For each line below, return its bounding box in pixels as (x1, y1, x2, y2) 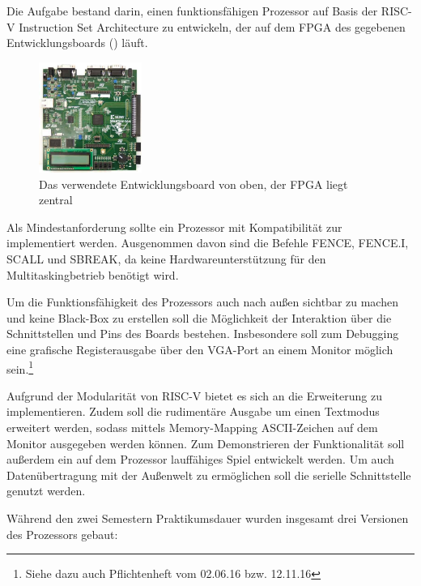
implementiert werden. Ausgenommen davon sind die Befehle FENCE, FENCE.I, (6, 234, 409, 251)
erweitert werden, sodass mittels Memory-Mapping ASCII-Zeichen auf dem (6, 418, 378, 435)
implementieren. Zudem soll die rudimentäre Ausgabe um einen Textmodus (6, 403, 380, 420)
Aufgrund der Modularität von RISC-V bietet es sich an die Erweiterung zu (6, 387, 382, 404)
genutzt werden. (6, 482, 86, 499)
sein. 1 (6, 357, 34, 377)
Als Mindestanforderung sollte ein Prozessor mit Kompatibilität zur (6, 218, 342, 235)
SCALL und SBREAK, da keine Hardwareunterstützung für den (6, 250, 326, 267)
